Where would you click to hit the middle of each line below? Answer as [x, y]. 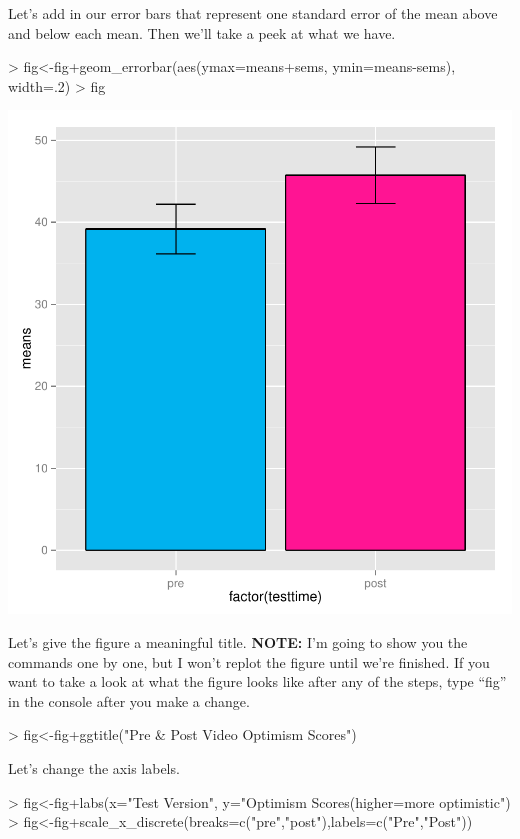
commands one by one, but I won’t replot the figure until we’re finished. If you [249, 661]
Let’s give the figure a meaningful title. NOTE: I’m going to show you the [238, 641]
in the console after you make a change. [129, 700]
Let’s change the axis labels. [94, 767]
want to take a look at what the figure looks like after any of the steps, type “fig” [257, 681]
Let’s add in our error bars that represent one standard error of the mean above [253, 13]
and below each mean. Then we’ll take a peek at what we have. [202, 32]
